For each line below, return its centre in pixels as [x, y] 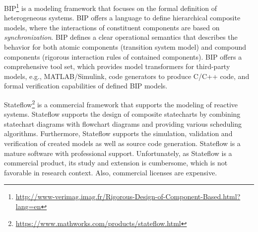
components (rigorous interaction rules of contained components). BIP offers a [123, 56]
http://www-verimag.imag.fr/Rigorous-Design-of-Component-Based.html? [128, 196]
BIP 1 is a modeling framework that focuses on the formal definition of [110, 7]
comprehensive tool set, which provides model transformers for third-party [117, 66]
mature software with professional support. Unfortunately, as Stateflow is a [118, 153]
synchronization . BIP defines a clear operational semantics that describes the [121, 37]
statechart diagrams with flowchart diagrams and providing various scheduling [123, 123]
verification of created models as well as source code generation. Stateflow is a [122, 143]
